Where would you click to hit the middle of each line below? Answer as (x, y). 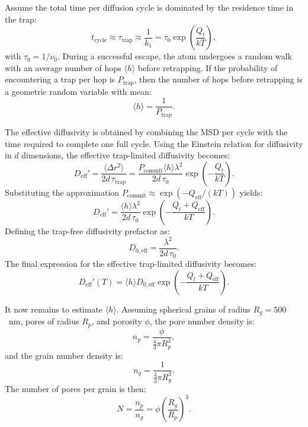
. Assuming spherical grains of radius (183, 309)
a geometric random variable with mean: (78, 91)
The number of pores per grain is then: (76, 389)
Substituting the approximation (62, 192)
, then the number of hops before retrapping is (218, 79)
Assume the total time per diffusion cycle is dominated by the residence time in (149, 7)
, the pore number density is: (202, 321)
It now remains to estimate (54, 309)
